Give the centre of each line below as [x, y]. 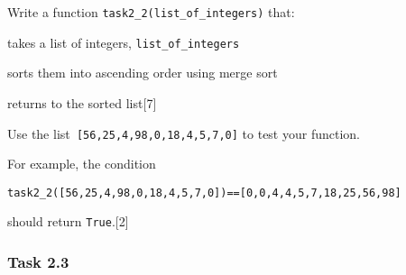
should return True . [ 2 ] [68, 221]
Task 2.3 [38, 261]
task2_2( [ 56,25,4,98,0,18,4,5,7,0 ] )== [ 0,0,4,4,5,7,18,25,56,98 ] [204, 192]
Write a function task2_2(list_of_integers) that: [151, 12]
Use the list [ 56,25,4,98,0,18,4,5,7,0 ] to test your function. [184, 133]
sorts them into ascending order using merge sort [143, 73]
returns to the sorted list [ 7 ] [82, 102]
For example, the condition [82, 164]
